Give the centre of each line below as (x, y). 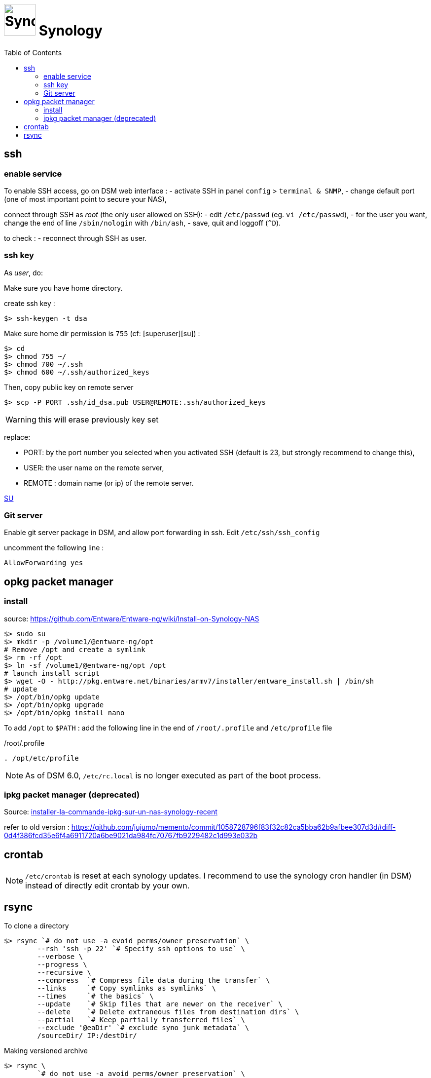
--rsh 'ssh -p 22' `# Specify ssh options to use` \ (141, 949)
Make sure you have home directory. (63, 288)
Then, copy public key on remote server (69, 387)
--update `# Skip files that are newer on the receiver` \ (160, 1004)
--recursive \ (64, 973)
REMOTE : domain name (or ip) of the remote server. (109, 483)
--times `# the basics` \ (95, 996)
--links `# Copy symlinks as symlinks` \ (126, 988)
